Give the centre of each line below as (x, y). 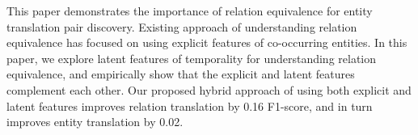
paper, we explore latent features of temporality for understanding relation (192, 58)
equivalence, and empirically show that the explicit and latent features (181, 74)
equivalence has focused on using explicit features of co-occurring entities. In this (207, 42)
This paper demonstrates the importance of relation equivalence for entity (190, 11)
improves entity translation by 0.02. (95, 122)
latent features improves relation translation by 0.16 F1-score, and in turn (190, 105)
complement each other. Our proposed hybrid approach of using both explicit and (209, 89)
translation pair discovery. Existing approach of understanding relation (182, 26)
